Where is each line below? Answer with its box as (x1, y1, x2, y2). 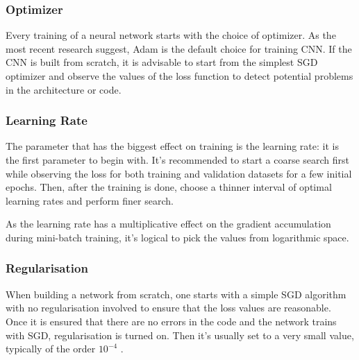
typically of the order (6, 341, 96, 356)
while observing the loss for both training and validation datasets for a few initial (6, 166, 352, 180)
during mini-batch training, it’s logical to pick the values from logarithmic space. (6, 230, 349, 244)
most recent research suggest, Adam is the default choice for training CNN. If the (6, 41, 352, 55)
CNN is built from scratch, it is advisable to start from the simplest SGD (6, 55, 318, 69)
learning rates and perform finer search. (6, 193, 174, 207)
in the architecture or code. (6, 82, 122, 96)
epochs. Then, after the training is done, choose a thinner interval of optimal (6, 180, 332, 194)
